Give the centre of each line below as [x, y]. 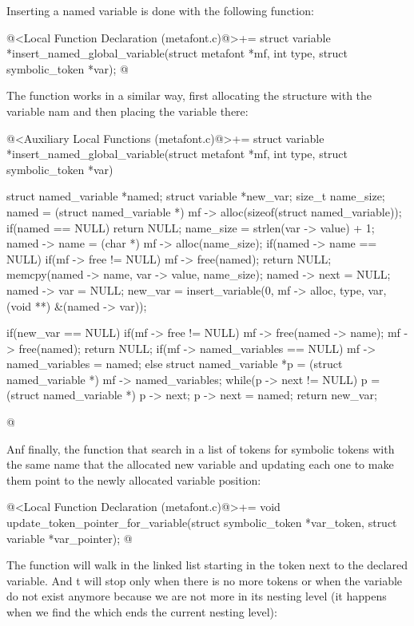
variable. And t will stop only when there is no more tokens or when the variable [205, 580]
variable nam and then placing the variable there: [127, 111]
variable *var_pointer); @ [70, 538]
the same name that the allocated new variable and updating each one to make [200, 464]
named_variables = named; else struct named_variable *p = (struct [175, 364]
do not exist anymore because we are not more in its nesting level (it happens [197, 596]
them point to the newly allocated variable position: [134, 479]
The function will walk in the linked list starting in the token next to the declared [207, 565]
